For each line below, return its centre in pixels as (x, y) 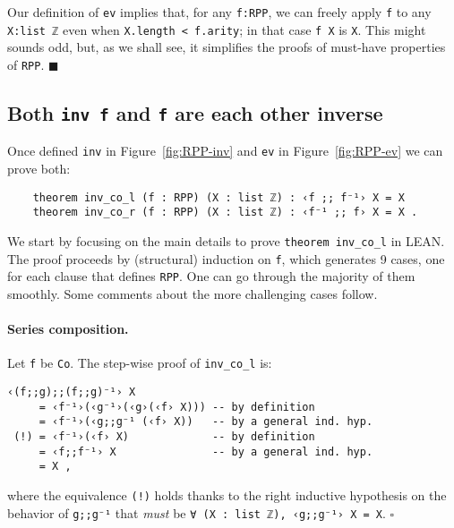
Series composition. (68, 329)
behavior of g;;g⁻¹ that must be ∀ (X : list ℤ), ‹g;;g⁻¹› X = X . (197, 512)
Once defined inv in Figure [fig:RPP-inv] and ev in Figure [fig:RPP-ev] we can (225, 151)
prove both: (39, 168)
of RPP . (26, 64)
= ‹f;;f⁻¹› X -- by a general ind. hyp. (206, 451)
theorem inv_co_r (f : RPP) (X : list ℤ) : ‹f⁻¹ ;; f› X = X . (225, 213)
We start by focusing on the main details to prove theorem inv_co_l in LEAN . (226, 240)
